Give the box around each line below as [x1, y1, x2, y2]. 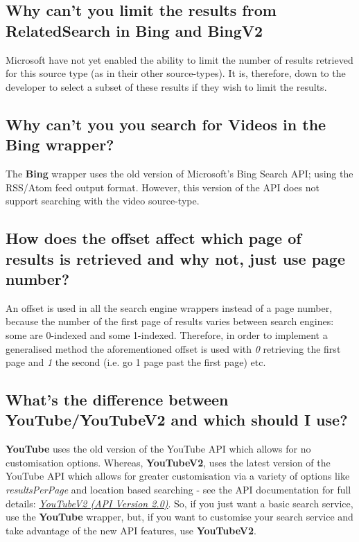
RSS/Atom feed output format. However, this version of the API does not [6, 180, 320, 194]
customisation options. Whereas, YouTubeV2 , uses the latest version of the [6, 455, 331, 469]
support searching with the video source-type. [6, 193, 200, 208]
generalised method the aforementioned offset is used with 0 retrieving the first [6, 341, 341, 356]
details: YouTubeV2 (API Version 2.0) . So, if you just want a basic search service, [6, 496, 353, 510]
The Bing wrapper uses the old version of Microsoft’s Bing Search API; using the [6, 166, 353, 180]
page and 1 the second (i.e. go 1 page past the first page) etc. [6, 355, 266, 369]
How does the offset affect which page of [6, 227, 301, 249]
